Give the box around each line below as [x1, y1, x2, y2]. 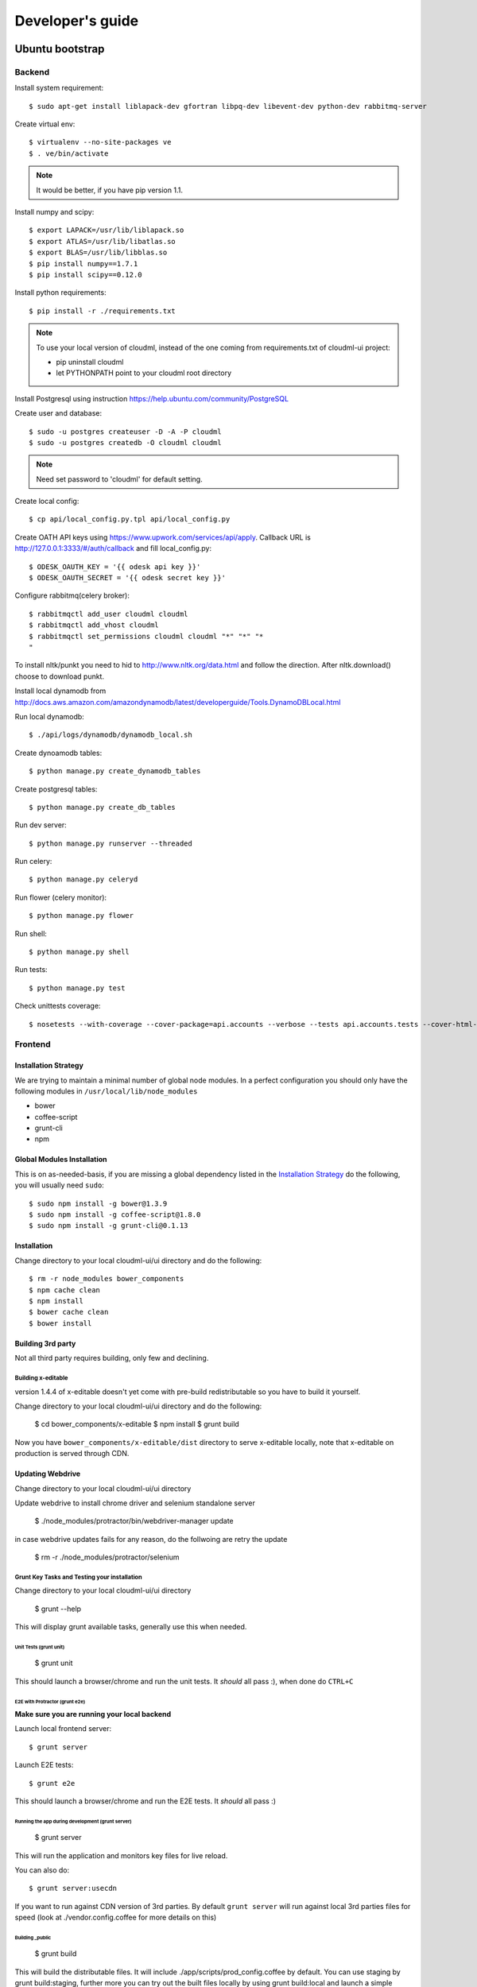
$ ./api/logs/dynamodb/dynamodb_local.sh [29, 730, 192, 739]
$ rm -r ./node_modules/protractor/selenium [34, 1552, 180, 1562]
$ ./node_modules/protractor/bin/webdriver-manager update [34, 1516, 234, 1526]
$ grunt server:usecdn [29, 1884, 118, 1893]
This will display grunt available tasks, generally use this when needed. [14, 1622, 247, 1632]
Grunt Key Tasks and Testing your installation [14, 1573, 142, 1581]
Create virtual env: [14, 119, 76, 129]
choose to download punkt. [14, 672, 105, 681]
